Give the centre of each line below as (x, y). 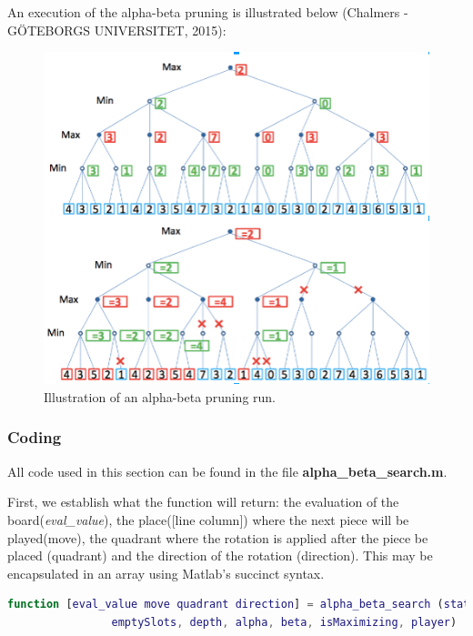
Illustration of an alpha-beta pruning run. (160, 396)
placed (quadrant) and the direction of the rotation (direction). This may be (220, 555)
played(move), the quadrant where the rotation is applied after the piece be (218, 537)
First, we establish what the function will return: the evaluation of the (203, 502)
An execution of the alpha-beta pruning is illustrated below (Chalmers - (208, 12)
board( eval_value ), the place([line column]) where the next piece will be (208, 519)
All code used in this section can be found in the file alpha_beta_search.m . (227, 471)
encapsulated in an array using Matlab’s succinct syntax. (166, 573)
